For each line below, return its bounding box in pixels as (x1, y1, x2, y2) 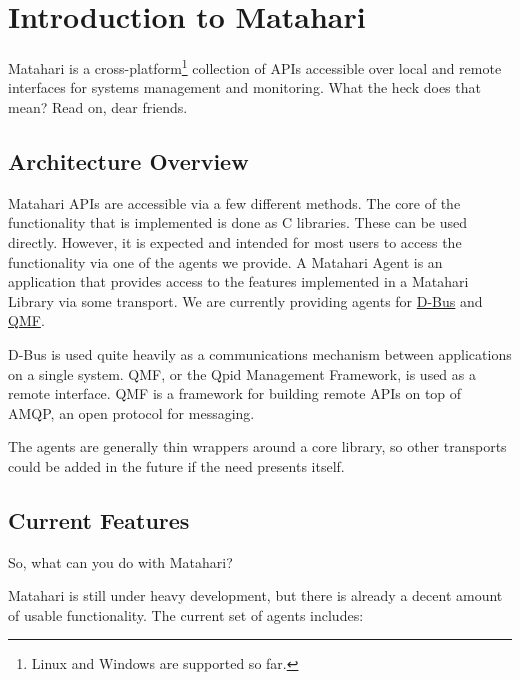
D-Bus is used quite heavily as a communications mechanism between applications (8, 343, 512, 364)
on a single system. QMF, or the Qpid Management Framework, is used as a (8, 363, 476, 384)
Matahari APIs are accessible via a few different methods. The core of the (8, 192, 461, 213)
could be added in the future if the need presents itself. (8, 455, 345, 476)
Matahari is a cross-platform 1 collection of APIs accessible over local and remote (8, 55, 502, 78)
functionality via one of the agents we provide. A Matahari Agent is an (8, 251, 443, 272)
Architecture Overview (8, 145, 249, 176)
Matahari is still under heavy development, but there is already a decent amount (8, 585, 503, 606)
